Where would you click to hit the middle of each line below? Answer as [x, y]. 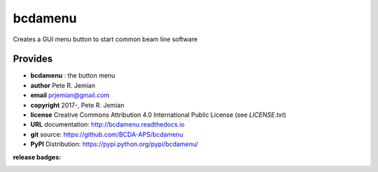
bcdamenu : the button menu [73, 76]
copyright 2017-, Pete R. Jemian [77, 105]
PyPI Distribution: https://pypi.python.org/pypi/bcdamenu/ [114, 144]
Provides [33, 59]
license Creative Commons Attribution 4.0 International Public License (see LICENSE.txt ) [159, 115]
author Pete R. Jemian [63, 85]
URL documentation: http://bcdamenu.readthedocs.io [107, 124]
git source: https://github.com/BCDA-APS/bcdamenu [107, 134]
